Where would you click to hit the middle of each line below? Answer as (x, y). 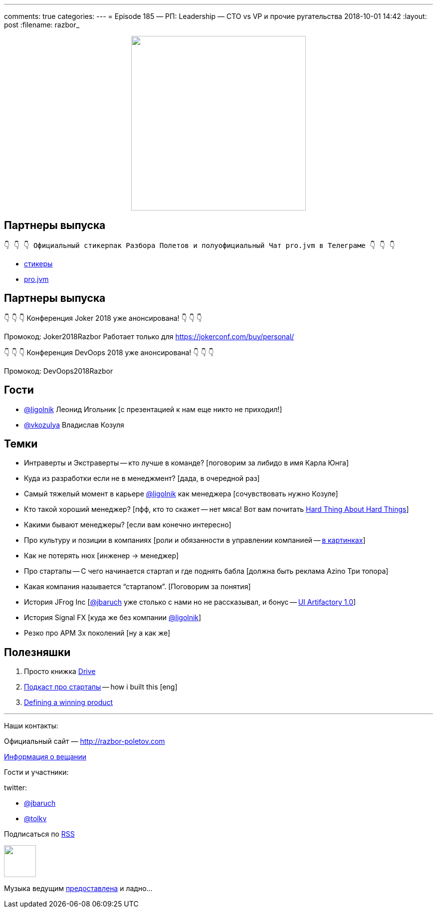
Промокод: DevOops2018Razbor (59, 371)
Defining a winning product (69, 702)
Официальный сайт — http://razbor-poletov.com (85, 741)
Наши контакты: (31, 726)
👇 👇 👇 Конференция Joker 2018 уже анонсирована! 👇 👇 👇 (103, 318)
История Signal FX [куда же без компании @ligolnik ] (113, 618)
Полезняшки (37, 652)
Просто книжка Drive (60, 672)
